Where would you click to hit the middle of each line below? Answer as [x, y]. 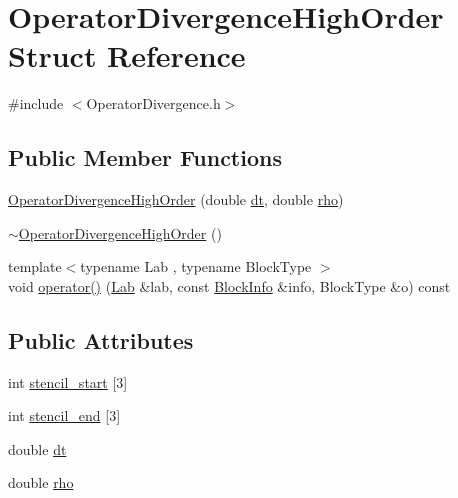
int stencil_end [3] [64, 415]
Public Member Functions [145, 157]
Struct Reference [127, 55]
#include [36, 103]
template [35, 266]
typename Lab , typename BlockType [196, 266]
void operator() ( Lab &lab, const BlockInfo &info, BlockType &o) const [229, 285]
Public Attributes [101, 339]
